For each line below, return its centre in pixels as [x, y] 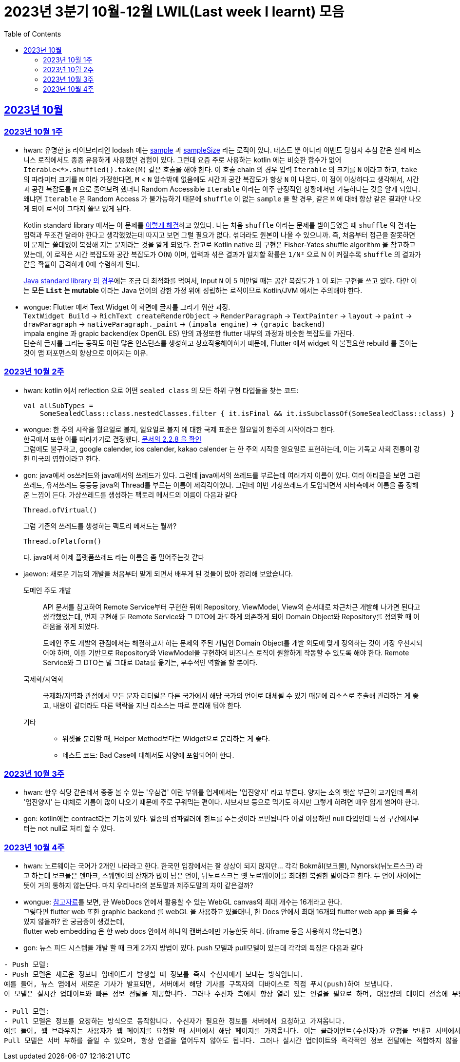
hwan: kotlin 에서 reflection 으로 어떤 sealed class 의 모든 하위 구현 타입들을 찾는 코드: [161, 390]
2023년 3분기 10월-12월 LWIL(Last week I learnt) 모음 [174, 12]
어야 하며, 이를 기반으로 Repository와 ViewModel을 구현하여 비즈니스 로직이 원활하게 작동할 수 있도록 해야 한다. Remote [226, 652]
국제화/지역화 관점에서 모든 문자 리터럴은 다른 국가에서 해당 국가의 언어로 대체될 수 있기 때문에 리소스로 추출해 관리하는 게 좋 [231, 695]
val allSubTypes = [58, 405]
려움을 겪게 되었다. [71, 626]
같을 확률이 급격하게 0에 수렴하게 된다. [82, 264]
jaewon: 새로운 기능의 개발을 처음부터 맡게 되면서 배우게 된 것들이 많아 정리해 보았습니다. [158, 573]
